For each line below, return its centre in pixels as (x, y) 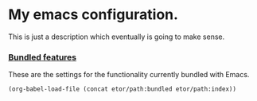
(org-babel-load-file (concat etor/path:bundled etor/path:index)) (123, 89)
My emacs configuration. (93, 15)
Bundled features (43, 57)
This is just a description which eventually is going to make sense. (117, 37)
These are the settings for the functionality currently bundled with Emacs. (129, 75)
